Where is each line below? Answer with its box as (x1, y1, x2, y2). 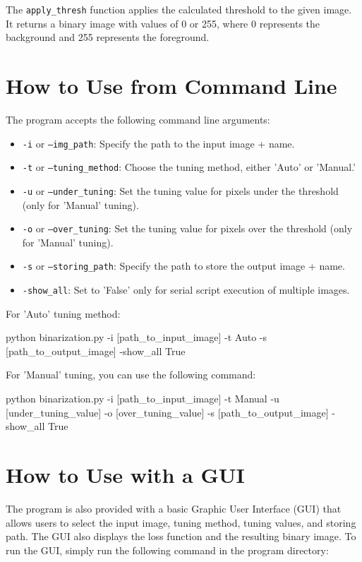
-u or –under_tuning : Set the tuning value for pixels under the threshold (22, 183, 339, 198)
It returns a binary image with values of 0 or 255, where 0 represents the (6, 16, 320, 30)
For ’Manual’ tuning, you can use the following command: (6, 367, 256, 382)
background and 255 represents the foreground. (6, 30, 210, 44)
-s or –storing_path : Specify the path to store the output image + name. (22, 258, 345, 273)
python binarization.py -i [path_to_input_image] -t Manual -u (6, 391, 279, 406)
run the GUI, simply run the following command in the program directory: (6, 542, 329, 557)
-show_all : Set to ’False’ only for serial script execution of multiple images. (22, 282, 350, 297)
